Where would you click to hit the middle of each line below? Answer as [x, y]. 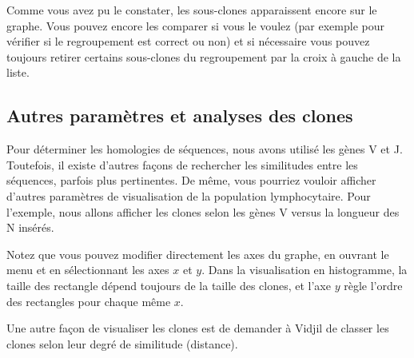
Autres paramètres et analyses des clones [180, 115]
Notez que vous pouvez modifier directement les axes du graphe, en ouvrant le [198, 254]
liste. [18, 72]
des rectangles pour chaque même [89, 301]
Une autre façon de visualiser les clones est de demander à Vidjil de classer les [198, 328]
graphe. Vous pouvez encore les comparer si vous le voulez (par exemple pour [196, 25]
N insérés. [30, 227]
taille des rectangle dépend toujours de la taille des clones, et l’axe [169, 285]
